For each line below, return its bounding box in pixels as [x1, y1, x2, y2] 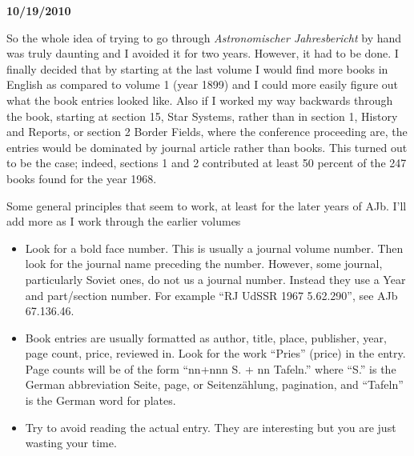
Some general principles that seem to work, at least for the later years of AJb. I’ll [6, 197, 407, 214]
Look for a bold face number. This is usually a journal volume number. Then [25, 239, 404, 256]
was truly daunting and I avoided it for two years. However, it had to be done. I [6, 45, 399, 62]
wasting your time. [25, 434, 117, 451]
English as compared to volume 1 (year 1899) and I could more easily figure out [6, 76, 399, 93]
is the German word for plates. [25, 392, 176, 409]
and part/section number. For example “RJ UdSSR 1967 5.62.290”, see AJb [25, 286, 398, 303]
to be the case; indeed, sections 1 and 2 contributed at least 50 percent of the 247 [6, 154, 407, 171]
